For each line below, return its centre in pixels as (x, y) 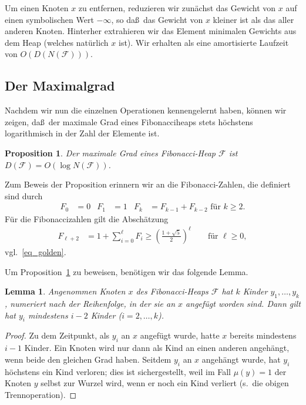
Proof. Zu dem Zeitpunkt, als (57, 335)
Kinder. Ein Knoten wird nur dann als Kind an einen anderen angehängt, (157, 348)
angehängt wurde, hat (241, 359)
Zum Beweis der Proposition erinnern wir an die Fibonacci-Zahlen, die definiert (148, 184)
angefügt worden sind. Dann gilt (243, 303)
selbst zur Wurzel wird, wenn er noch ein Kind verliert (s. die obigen (165, 383)
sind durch (24, 195)
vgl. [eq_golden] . (36, 251)
